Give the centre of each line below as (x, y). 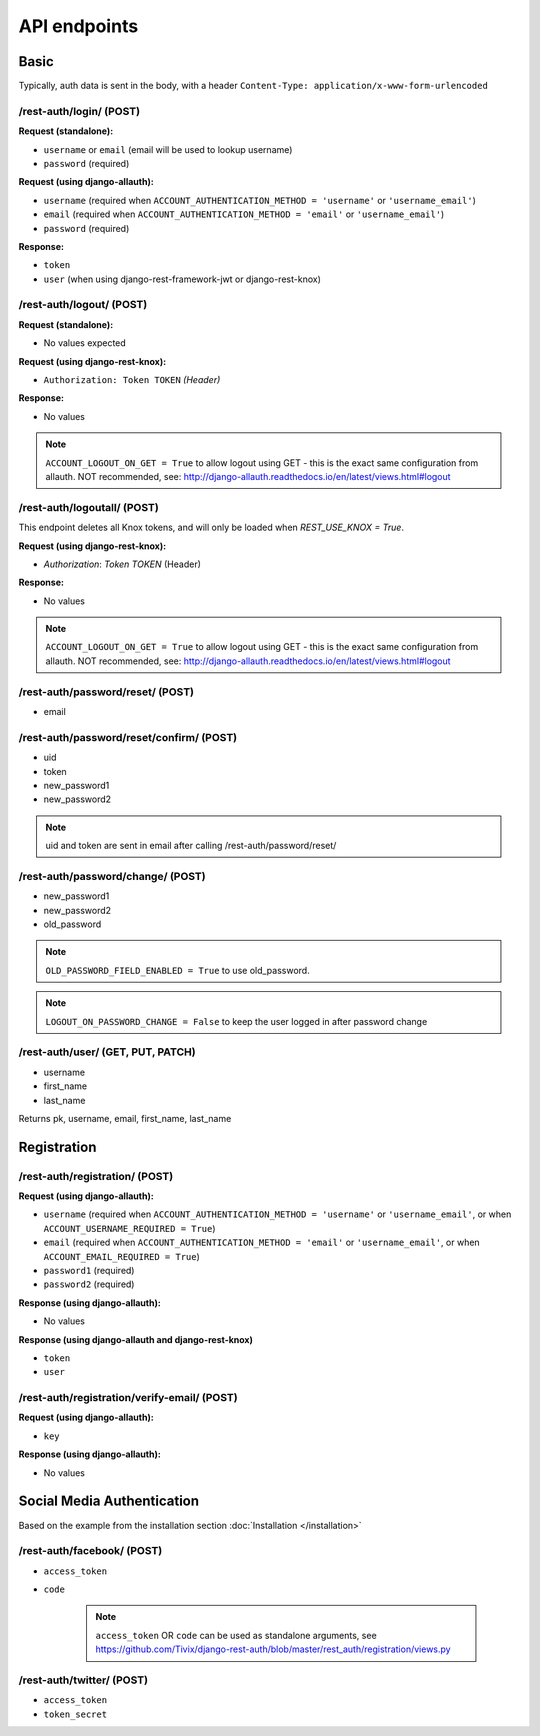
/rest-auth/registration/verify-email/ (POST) (128, 1398)
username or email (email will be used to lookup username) (168, 149)
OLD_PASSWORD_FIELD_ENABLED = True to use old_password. (177, 970)
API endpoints (78, 26)
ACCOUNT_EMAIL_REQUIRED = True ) (121, 1256)
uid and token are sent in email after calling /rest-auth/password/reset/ (191, 846)
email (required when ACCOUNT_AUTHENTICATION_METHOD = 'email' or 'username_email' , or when (261, 1242)
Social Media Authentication (109, 1501)
